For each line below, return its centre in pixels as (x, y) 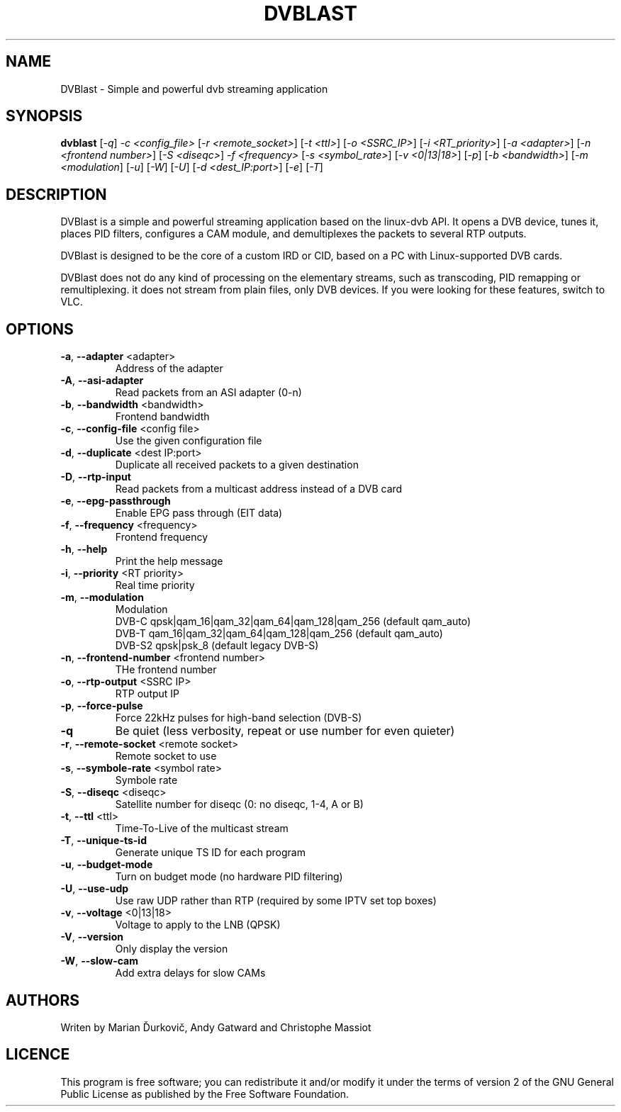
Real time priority (155, 585)
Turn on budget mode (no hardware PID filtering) (229, 877)
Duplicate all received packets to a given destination (237, 465)
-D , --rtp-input (96, 477)
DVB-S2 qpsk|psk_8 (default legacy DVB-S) (217, 646)
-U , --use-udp (95, 889)
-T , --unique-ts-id (103, 841)
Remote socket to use (166, 756)
